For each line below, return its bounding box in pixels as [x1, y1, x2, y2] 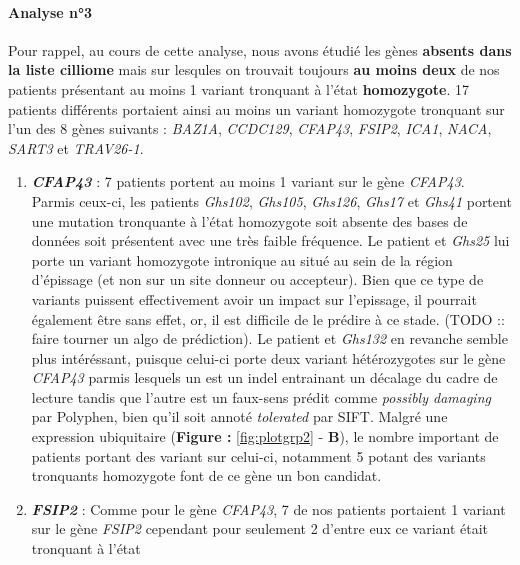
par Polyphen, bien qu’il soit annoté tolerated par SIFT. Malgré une [31, 406, 448, 427]
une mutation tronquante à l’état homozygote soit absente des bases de [31, 210, 468, 231]
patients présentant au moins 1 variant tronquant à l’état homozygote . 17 [8, 78, 470, 99]
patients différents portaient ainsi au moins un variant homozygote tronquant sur [8, 98, 505, 119]
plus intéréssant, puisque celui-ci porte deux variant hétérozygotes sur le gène [31, 347, 506, 368]
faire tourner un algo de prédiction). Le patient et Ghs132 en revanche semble [31, 328, 508, 349]
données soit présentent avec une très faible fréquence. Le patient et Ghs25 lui [31, 230, 510, 251]
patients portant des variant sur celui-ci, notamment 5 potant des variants [31, 445, 486, 466]
